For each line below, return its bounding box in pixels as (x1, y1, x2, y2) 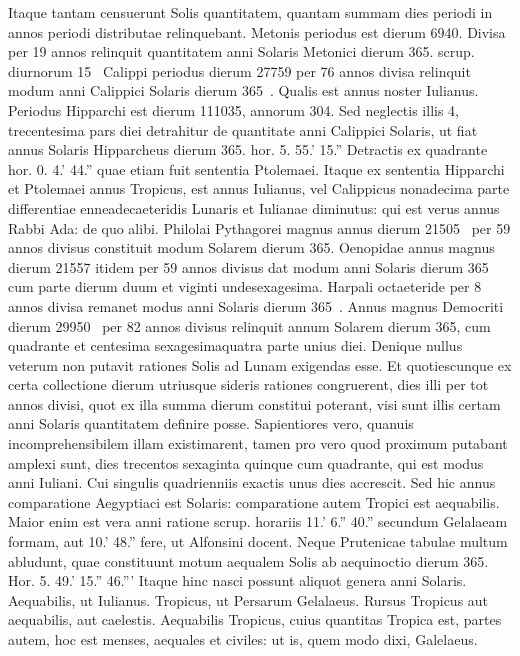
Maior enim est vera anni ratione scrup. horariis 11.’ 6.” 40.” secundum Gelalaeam (8, 511, 508, 532)
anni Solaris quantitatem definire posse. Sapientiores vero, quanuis (8, 413, 414, 434)
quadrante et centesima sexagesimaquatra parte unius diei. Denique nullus (8, 335, 463, 356)
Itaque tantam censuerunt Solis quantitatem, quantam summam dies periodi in (8, 2, 493, 22)
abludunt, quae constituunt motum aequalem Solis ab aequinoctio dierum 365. (8, 550, 489, 571)
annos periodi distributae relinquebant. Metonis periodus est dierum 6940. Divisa (8, 21, 506, 42)
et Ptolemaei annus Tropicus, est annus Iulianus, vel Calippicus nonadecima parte (8, 178, 510, 199)
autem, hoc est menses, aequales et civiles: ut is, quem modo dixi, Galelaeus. (8, 629, 478, 649)
